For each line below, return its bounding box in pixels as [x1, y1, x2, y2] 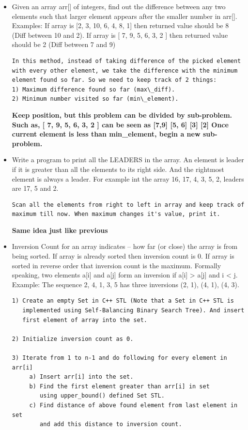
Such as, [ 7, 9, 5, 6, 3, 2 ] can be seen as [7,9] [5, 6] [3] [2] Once [12, 119, 229, 129]
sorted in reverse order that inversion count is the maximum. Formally [12, 260, 221, 270]
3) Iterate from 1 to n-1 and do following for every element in [12, 354, 227, 361]
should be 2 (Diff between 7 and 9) [12, 39, 116, 49]
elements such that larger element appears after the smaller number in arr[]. [12, 11, 237, 21]
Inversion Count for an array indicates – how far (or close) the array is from [12, 241, 238, 251]
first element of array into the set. [22, 316, 147, 323]
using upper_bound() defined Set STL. [40, 392, 165, 399]
